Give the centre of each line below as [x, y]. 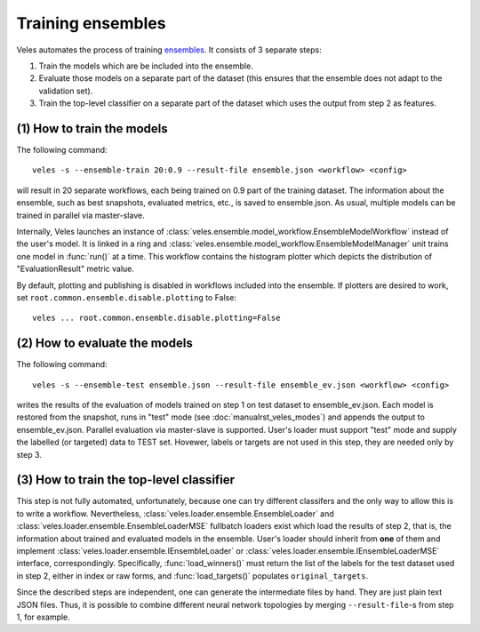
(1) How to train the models [92, 128]
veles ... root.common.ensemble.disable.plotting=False [156, 318]
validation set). [66, 91]
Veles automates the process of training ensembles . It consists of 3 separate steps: [169, 50]
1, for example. [43, 617]
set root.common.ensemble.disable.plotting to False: [127, 297]
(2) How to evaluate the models [104, 344]
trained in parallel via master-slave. [81, 215]
